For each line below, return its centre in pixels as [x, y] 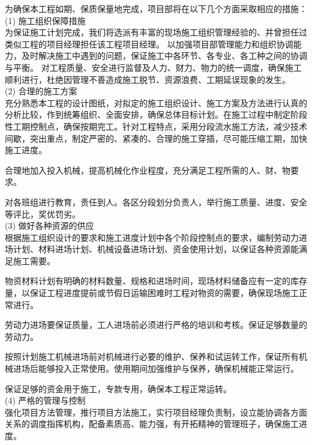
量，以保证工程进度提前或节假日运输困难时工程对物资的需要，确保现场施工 [152, 293]
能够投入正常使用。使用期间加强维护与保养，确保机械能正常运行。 [168, 368]
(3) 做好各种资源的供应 [49, 226]
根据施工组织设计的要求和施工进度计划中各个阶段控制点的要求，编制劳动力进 [156, 237]
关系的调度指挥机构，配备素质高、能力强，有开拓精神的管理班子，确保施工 [152, 424]
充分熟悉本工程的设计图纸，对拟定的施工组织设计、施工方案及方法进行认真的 [156, 102]
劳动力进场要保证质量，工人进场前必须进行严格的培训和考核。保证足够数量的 [156, 325]
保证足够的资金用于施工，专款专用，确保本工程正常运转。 [118, 388]
